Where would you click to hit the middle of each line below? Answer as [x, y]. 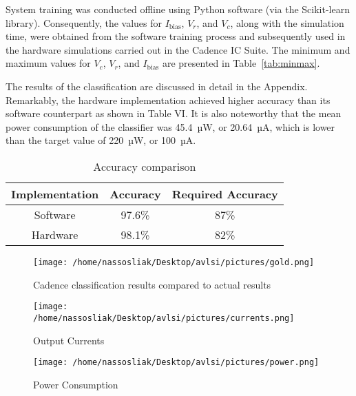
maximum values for [48, 63]
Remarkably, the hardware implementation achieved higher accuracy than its [168, 100]
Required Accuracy [225, 194]
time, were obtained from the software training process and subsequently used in [176, 36]
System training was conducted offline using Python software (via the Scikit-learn [178, 9]
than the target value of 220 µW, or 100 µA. [101, 140]
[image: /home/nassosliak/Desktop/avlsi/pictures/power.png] [176, 363]
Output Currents [69, 340]
